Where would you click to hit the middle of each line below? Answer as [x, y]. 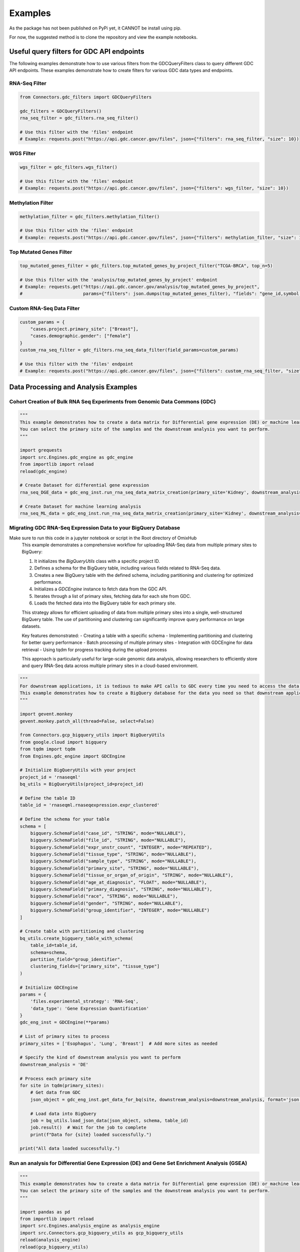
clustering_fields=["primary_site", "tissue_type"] [95, 966]
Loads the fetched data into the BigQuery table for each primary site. [105, 603]
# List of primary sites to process [65, 1036]
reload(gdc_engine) [43, 471]
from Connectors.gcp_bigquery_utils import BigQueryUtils [92, 735]
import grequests [41, 450]
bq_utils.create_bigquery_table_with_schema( [76, 938]
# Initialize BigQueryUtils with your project [78, 770]
